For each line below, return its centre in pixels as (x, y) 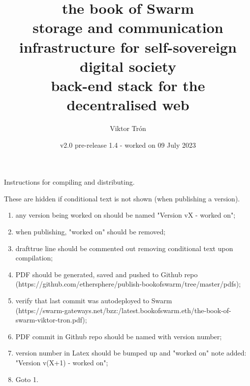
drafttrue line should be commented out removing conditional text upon (124, 248)
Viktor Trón (128, 128)
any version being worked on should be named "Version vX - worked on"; (125, 215)
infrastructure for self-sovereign (128, 47)
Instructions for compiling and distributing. (69, 182)
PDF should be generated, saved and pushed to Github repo (107, 274)
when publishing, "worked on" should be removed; (91, 232)
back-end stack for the (128, 85)
